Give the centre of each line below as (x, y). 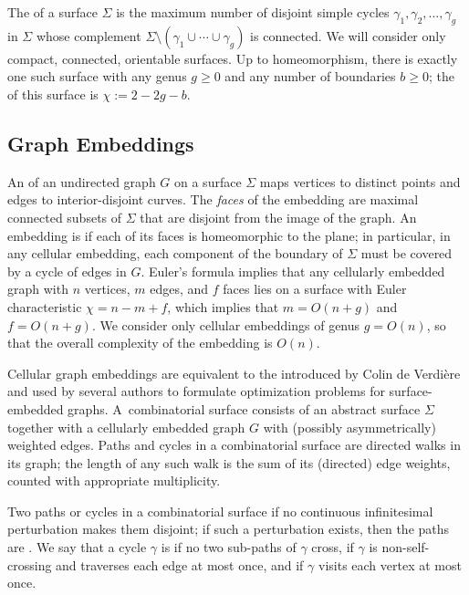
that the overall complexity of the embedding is (140, 343)
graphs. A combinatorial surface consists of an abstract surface (244, 408)
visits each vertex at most (390, 564)
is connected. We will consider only (348, 35)
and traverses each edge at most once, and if (180, 564)
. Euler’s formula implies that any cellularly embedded (293, 271)
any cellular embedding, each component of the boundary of (175, 253)
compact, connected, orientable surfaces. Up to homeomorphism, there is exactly (233, 58)
